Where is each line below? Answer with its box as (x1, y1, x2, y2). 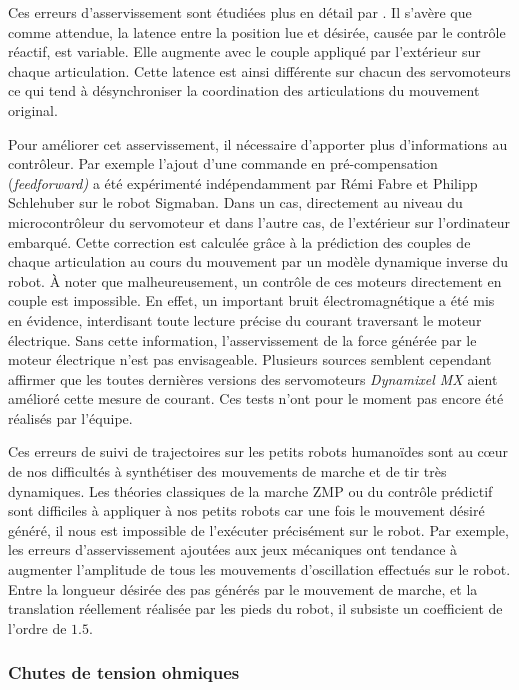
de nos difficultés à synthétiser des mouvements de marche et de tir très (8, 461, 447, 482)
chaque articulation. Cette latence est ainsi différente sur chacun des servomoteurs (8, 60, 511, 81)
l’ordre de (8, 617, 67, 638)
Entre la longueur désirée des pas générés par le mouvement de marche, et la (8, 578, 478, 599)
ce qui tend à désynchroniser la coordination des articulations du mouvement (8, 80, 480, 101)
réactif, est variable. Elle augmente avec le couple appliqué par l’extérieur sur (8, 41, 481, 62)
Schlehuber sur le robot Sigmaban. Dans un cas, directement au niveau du (8, 192, 463, 213)
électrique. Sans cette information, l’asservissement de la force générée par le (8, 329, 477, 350)
